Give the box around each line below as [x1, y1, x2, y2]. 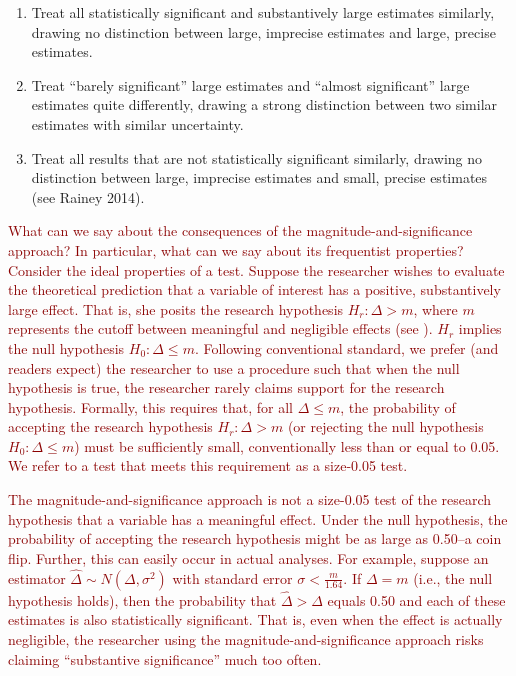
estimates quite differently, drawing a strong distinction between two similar [31, 94, 498, 115]
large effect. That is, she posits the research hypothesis [8, 298, 344, 319]
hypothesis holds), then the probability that [8, 589, 277, 610]
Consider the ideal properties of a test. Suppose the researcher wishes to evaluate [8, 259, 505, 280]
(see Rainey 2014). [31, 186, 145, 207]
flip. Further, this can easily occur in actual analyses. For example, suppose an [8, 547, 489, 568]
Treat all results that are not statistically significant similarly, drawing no [31, 147, 483, 168]
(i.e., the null [413, 567, 493, 588]
